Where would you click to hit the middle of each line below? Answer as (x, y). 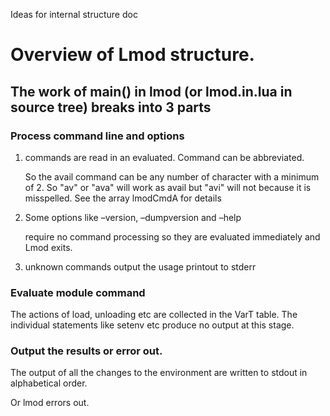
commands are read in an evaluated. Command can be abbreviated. (164, 157)
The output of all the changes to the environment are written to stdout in (159, 373)
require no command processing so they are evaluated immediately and (172, 236)
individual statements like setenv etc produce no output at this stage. (152, 325)
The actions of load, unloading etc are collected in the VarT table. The (154, 315)
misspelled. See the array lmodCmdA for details (123, 198)
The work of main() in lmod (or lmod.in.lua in (151, 91)
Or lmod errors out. (50, 403)
